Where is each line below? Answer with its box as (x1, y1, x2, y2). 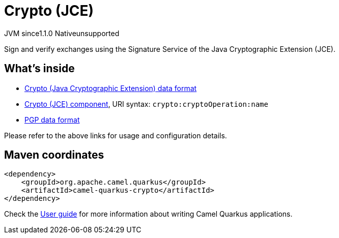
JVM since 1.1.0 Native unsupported (4, 28, 120, 38)
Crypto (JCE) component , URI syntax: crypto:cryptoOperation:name (24, 99, 268, 108)
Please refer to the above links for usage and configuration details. (4, 131, 227, 140)
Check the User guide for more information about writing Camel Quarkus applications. (4, 210, 293, 219)
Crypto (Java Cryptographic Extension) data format (24, 83, 197, 93)
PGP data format (24, 115, 80, 124)
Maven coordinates (4, 148, 104, 162)
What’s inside (4, 62, 75, 75)
